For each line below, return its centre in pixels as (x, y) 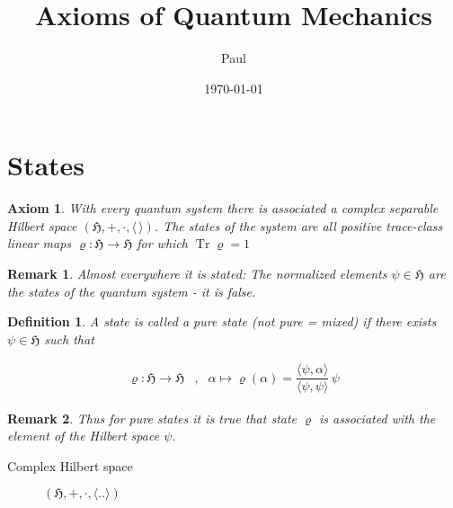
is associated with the (377, 418)
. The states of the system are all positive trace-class (298, 225)
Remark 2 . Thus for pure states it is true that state (152, 418)
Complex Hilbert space (70, 465)
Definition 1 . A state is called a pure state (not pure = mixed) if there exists (222, 321)
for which (162, 243)
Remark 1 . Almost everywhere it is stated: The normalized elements (197, 274)
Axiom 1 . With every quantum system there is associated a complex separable (223, 208)
